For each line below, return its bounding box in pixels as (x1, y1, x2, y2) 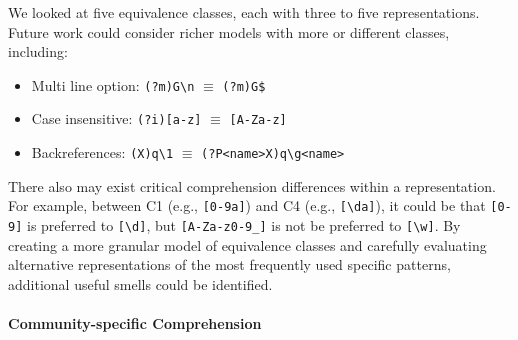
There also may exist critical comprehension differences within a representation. (8, 175, 496, 196)
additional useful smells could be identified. (8, 273, 273, 294)
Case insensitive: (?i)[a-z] (31, 108, 202, 129)
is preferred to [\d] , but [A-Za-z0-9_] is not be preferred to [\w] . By (26, 215, 461, 235)
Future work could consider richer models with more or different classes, (8, 21, 450, 42)
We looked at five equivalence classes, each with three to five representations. (8, 2, 480, 22)
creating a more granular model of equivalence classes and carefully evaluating (8, 234, 487, 255)
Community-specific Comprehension (8, 313, 262, 334)
